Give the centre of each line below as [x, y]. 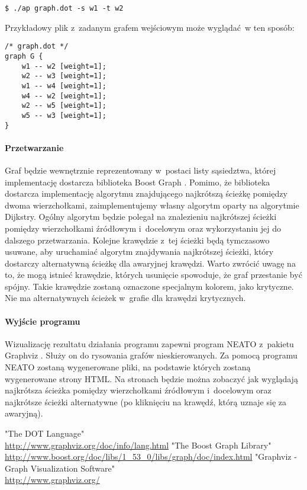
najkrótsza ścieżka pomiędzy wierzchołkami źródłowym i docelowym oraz [138, 390]
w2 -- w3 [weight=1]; [64, 76]
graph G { [24, 56]
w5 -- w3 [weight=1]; [64, 115]
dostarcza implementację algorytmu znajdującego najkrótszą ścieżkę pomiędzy [146, 193]
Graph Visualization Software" [60, 468]
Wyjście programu [43, 321]
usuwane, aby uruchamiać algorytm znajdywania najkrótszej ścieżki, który [139, 252]
